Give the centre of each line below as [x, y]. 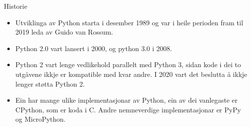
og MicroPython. [40, 119]
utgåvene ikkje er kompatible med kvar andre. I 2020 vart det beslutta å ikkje [131, 74]
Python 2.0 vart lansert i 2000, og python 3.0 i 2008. [94, 48]
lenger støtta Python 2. [50, 83]
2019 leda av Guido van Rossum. [64, 32]
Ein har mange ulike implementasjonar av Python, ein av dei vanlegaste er [126, 100]
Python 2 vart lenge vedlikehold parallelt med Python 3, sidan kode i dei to [128, 64]
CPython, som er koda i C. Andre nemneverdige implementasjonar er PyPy [128, 109]
